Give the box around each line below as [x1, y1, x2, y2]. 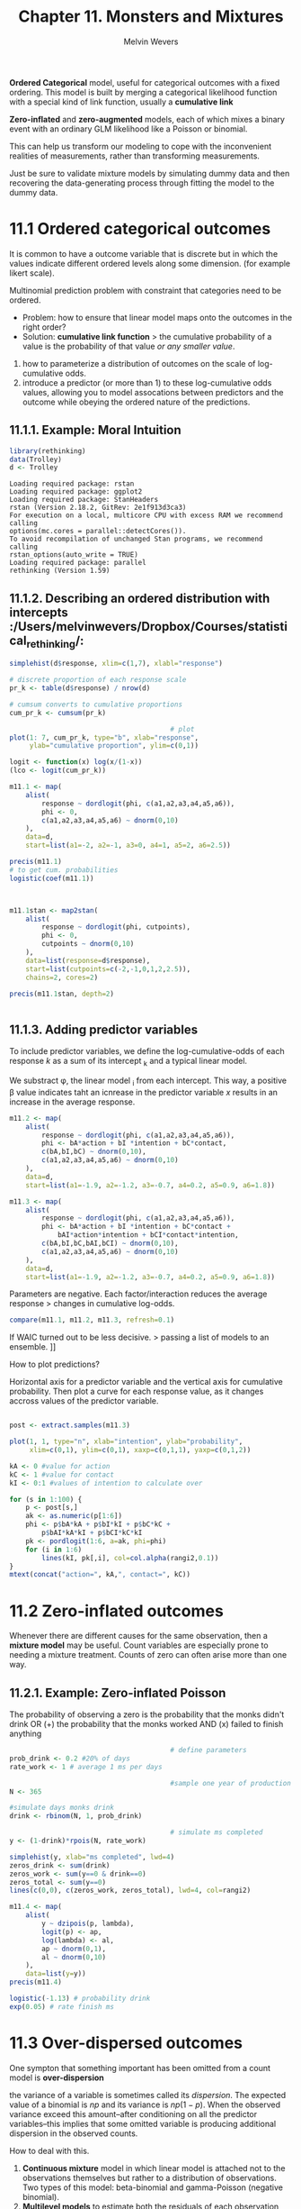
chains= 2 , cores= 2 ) [25, 973, 99, 982]
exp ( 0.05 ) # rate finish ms [9, 2002, 115, 2011]
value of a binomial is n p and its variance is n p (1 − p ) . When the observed [9, 2099, 281, 2110]
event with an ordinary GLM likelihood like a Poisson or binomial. [9, 123, 248, 134]
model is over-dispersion [9, 2072, 105, 2083]
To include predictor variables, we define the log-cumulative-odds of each [9, 1046, 285, 1057]
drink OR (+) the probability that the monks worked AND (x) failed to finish [9, 1719, 284, 1730]
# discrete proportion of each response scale [9, 676, 187, 685]
